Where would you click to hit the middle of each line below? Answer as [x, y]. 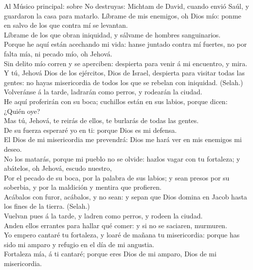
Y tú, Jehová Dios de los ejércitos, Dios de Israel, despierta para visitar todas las [124, 73]
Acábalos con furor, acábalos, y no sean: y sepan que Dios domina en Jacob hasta [126, 196]
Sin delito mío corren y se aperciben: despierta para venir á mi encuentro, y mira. [126, 63]
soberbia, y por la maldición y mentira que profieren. [83, 187]
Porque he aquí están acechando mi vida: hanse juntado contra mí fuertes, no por [126, 44]
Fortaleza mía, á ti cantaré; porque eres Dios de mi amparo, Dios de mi [110, 254]
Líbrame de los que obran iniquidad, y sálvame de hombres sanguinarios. [112, 34]
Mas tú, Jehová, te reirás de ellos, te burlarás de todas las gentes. [101, 120]
